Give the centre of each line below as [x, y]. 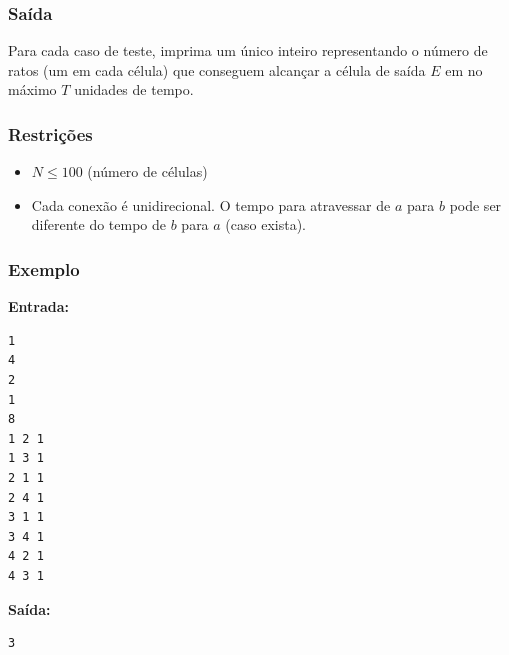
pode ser [475, 204]
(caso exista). [266, 224]
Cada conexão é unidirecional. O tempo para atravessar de [211, 204]
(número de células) [147, 171]
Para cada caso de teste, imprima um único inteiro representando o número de [248, 50]
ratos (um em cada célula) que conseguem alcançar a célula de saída [217, 69]
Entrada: [39, 306]
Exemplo [44, 268]
